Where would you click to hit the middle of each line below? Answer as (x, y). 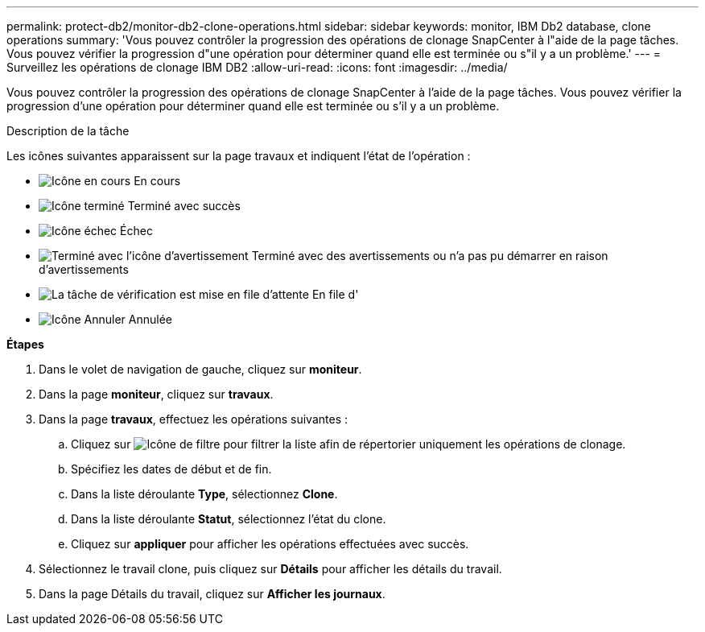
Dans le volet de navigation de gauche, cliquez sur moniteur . (200, 369)
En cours (157, 181)
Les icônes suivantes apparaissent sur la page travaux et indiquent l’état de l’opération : (239, 156)
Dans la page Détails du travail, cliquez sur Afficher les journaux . (212, 594)
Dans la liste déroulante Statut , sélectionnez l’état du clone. (229, 519)
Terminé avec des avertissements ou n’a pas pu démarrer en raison (430, 256)
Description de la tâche (68, 131)
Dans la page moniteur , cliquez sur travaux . (156, 394)
